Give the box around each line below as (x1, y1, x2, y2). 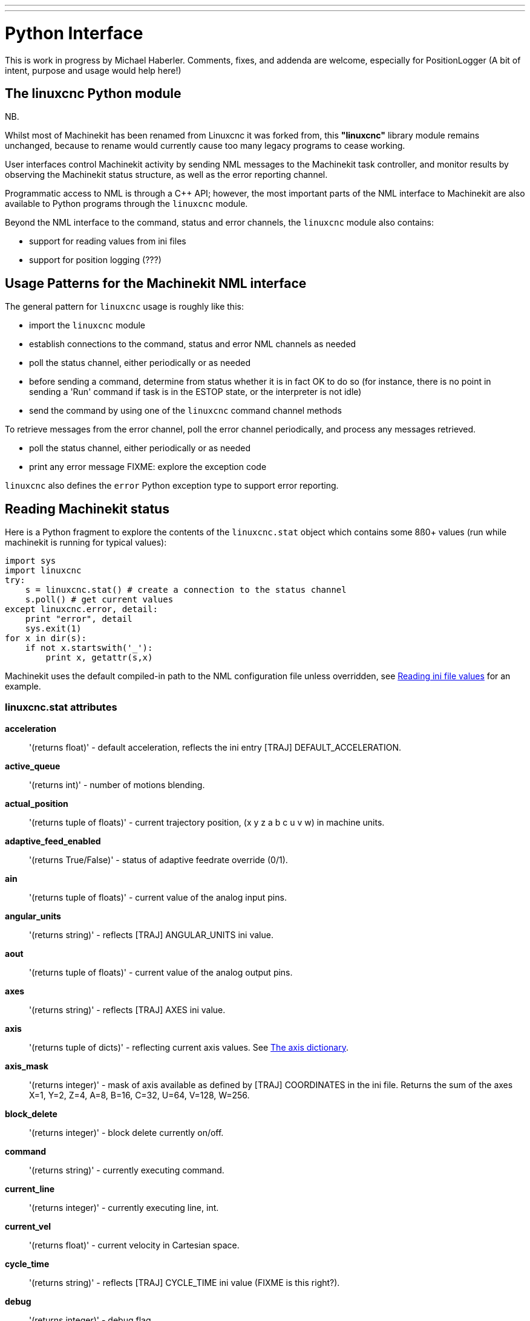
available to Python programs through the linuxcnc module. (5, 198, 248, 209)
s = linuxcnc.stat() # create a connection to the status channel (25, 585, 347, 595)
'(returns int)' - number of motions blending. (29, 779, 205, 790)
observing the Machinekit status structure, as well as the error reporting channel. (5, 169, 328, 180)
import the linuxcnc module (29, 320, 146, 331)
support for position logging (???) (29, 255, 162, 266)
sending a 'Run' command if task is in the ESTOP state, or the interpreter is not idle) (29, 387, 362, 397)
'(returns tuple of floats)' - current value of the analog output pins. (29, 967, 293, 977)
